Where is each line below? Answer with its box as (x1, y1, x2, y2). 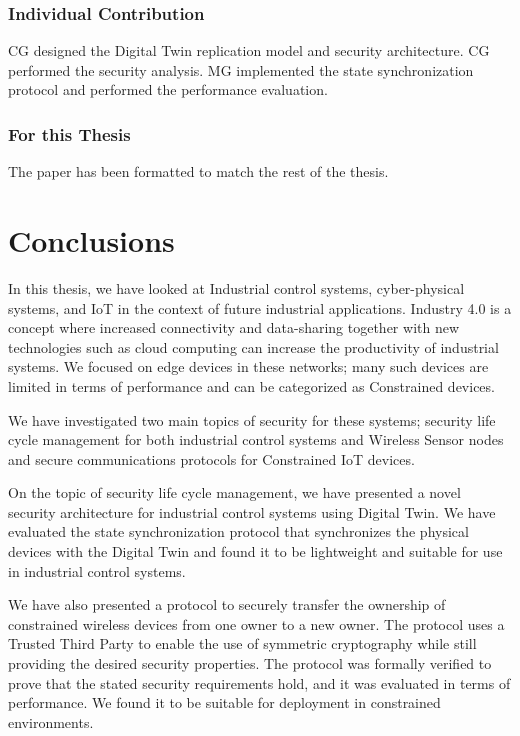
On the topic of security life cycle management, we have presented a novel (8, 482, 461, 503)
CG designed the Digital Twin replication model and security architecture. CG (8, 40, 490, 61)
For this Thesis (8, 121, 131, 146)
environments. (8, 711, 94, 732)
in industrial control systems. (8, 560, 186, 581)
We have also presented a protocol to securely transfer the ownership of (8, 594, 446, 615)
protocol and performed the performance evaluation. (8, 79, 328, 100)
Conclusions (8, 220, 175, 260)
